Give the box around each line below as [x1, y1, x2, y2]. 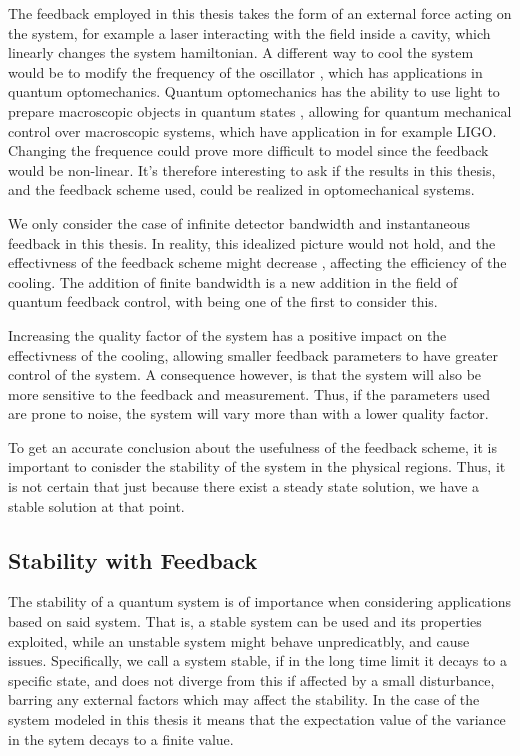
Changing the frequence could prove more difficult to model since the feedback [8, 140, 489, 161]
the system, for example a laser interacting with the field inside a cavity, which [8, 22, 491, 43]
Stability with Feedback [8, 544, 258, 575]
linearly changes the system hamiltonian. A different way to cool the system [8, 42, 474, 63]
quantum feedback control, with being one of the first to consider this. [8, 291, 438, 312]
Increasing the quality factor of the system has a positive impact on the [8, 324, 447, 345]
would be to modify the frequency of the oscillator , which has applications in [8, 61, 483, 82]
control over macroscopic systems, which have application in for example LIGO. [8, 120, 497, 141]
